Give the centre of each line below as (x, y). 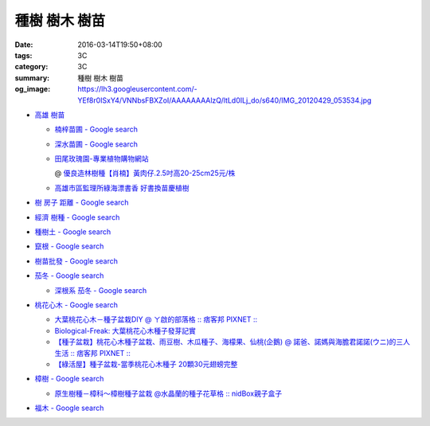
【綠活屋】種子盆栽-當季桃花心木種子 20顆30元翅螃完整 (146, 364)
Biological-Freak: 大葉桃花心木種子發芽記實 (125, 330)
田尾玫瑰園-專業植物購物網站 (102, 158)
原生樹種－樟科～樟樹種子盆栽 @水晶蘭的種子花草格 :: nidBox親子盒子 (168, 393)
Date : (24, 45)
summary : (32, 78)
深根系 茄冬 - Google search (101, 290)
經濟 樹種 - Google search (77, 217)
